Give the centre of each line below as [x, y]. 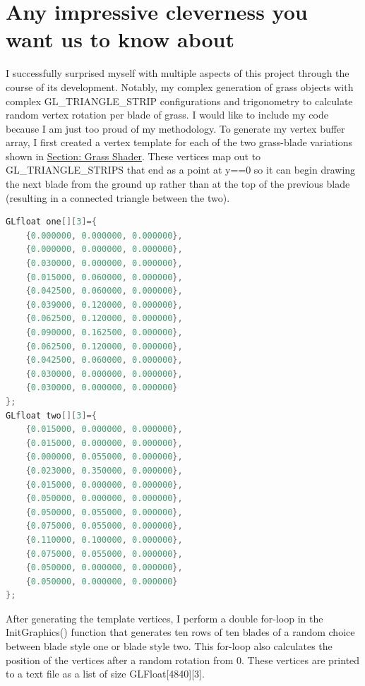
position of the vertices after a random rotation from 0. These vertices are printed [183, 660]
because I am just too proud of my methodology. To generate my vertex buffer [175, 128]
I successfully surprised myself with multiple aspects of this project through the [178, 73]
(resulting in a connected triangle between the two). [118, 197]
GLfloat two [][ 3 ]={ [51, 415]
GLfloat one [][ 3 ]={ [51, 222]
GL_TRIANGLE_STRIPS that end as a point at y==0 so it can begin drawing [181, 170]
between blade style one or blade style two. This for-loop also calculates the [169, 646]
